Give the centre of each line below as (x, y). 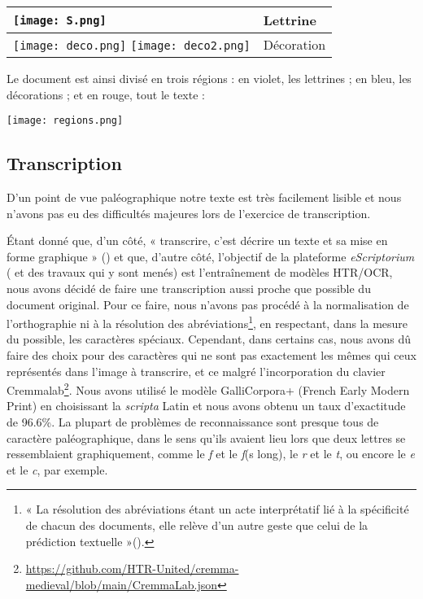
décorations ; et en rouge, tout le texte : (106, 94)
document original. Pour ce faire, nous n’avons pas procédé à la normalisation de (208, 304)
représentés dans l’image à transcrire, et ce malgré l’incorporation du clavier (196, 371)
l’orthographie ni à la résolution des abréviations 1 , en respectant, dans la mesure (207, 322)
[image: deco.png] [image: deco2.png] (132, 46)
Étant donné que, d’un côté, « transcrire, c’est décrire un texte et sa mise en (197, 240)
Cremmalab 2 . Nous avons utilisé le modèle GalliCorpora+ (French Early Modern (208, 389)
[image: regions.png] (65, 121)
